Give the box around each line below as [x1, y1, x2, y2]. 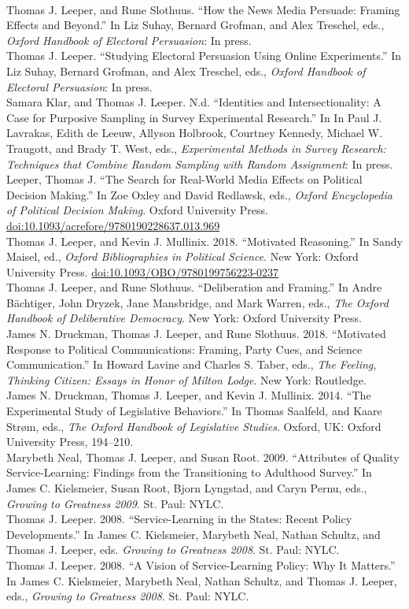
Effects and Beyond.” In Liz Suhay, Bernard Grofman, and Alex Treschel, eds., [6, 17, 385, 33]
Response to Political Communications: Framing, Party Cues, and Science [6, 340, 363, 357]
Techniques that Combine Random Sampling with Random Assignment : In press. [6, 155, 393, 172]
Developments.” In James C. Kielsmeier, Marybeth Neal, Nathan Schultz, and [6, 525, 381, 542]
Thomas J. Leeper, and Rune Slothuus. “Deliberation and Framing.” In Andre [6, 279, 382, 295]
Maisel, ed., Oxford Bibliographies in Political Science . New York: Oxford [6, 248, 359, 265]
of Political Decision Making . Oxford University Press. [6, 202, 268, 218]
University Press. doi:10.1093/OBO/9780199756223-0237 [6, 263, 279, 280]
